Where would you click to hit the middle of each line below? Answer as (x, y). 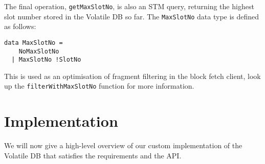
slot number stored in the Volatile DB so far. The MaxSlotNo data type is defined (132, 16)
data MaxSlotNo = (34, 43)
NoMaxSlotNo (39, 51)
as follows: (20, 26)
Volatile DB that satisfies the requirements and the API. (93, 155)
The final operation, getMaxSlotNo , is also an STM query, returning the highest (129, 6)
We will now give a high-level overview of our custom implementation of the (123, 145)
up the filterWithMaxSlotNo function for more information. (99, 86)
